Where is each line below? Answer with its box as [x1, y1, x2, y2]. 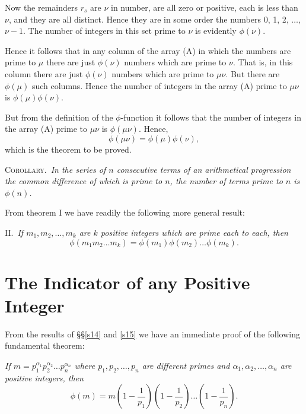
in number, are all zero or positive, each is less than [111, 1, 298, 13]
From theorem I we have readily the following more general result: [5, 206, 245, 219]
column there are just [5, 67, 83, 80]
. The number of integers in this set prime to [23, 24, 186, 37]
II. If [5, 226, 24, 238]
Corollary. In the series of [5, 163, 106, 175]
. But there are [225, 67, 280, 80]
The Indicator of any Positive [5, 270, 250, 294]
